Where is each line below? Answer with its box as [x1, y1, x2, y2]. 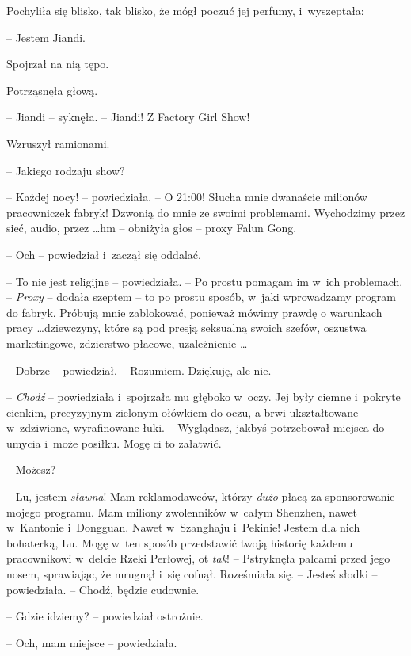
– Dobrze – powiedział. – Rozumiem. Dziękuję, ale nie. [6, 361, 272, 378]
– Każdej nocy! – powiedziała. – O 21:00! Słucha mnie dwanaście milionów [6, 189, 367, 205]
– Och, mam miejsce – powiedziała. [6, 634, 177, 650]
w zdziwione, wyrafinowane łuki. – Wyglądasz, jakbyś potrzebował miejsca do [6, 419, 385, 436]
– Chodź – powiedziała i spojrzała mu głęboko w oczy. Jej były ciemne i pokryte [6, 388, 401, 405]
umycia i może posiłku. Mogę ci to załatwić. [6, 434, 222, 451]
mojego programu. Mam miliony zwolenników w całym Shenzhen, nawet [6, 503, 358, 520]
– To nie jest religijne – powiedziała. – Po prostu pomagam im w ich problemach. [6, 273, 403, 289]
